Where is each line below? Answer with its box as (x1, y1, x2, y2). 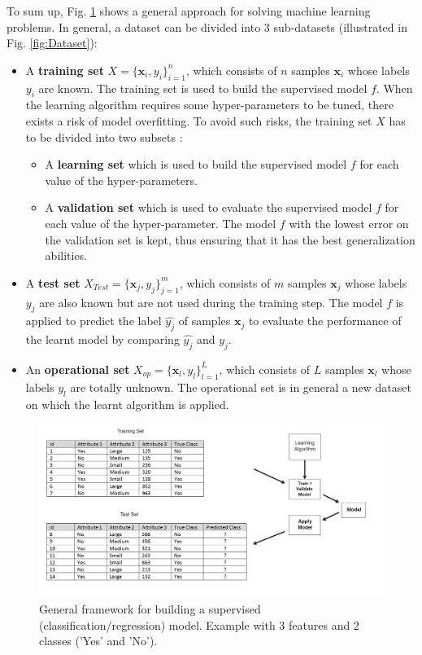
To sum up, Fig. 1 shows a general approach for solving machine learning (7, 2, 371, 19)
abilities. (45, 247, 88, 264)
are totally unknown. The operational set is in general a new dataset (70, 378, 411, 395)
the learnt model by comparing (25, 331, 180, 348)
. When (376, 79, 413, 96)
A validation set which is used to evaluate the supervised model (45, 199, 372, 216)
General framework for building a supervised (39, 600, 261, 617)
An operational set (25, 360, 130, 377)
